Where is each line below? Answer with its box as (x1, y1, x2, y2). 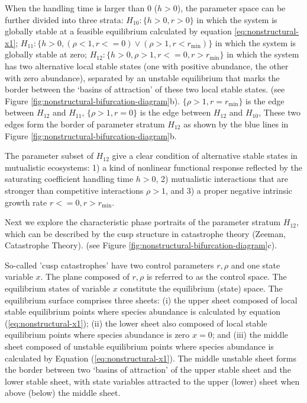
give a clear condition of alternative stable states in (112, 149, 298, 162)
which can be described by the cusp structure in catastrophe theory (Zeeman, (5, 227, 286, 239)
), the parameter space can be (177, 2, 286, 14)
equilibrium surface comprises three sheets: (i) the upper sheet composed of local (5, 293, 298, 306)
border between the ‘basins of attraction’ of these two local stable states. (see (5, 83, 285, 95)
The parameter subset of (5, 149, 93, 162)
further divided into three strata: (5, 13, 124, 25)
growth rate (5, 196, 47, 208)
